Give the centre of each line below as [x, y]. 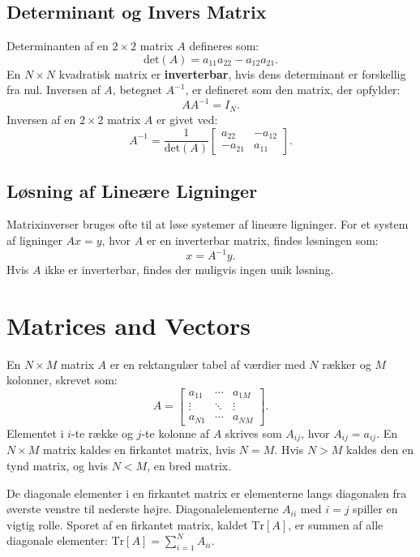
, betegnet [137, 90]
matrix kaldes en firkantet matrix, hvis [139, 450]
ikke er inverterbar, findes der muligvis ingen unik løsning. [189, 270]
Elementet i [35, 433]
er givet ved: [187, 119]
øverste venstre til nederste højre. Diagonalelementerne [143, 509]
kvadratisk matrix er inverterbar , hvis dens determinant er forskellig [232, 73]
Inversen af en [41, 119]
